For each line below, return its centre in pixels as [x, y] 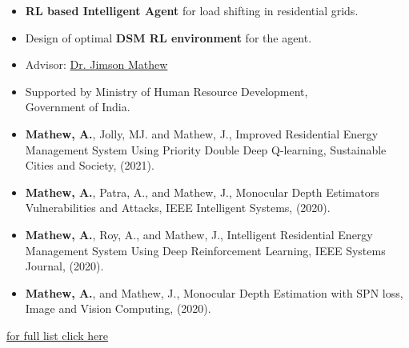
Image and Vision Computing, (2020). [118, 308]
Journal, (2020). [64, 266]
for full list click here [57, 335]
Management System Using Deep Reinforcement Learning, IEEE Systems [205, 250]
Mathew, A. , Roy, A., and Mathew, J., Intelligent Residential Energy [199, 234]
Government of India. [78, 107]
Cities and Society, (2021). [90, 165]
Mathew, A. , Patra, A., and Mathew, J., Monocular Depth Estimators [202, 192]
